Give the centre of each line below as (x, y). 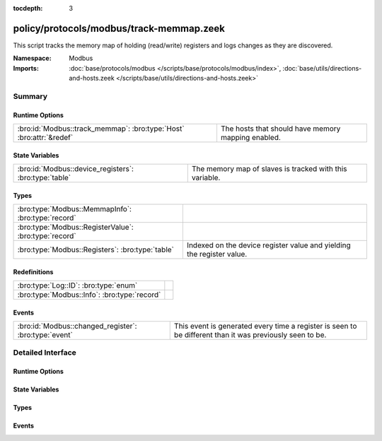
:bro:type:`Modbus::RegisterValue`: (75, 228)
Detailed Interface (45, 353)
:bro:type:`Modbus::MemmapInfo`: (75, 209)
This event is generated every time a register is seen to (265, 327)
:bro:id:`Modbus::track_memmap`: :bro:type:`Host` (101, 129)
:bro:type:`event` (45, 335)
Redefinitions (33, 271)
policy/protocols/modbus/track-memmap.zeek (119, 28)
